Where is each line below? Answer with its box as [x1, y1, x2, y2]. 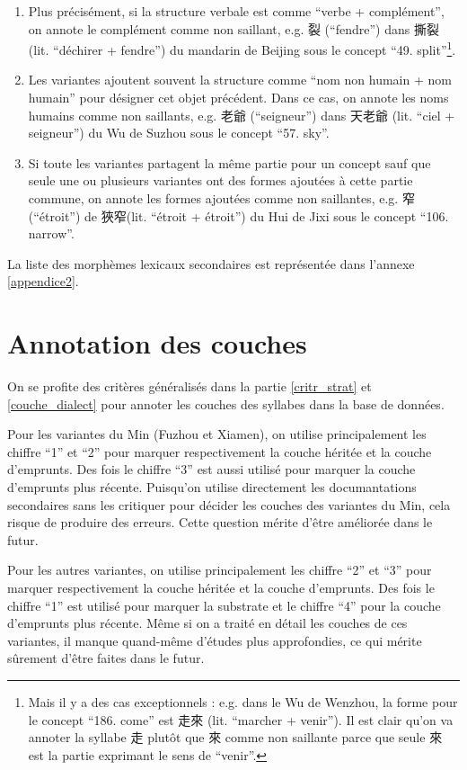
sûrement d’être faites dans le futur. [7, 649, 205, 667]
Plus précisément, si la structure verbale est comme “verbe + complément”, [28, 2, 445, 20]
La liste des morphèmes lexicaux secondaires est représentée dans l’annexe [7, 254, 415, 273]
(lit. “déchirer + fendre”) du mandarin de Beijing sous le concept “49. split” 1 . [28, 38, 456, 58]
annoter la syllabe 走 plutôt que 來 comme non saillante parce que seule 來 [28, 728, 443, 747]
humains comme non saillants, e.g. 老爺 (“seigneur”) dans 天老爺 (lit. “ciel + [28, 105, 455, 124]
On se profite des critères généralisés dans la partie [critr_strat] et [7, 377, 372, 396]
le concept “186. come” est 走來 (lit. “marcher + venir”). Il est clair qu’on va [28, 710, 454, 729]
